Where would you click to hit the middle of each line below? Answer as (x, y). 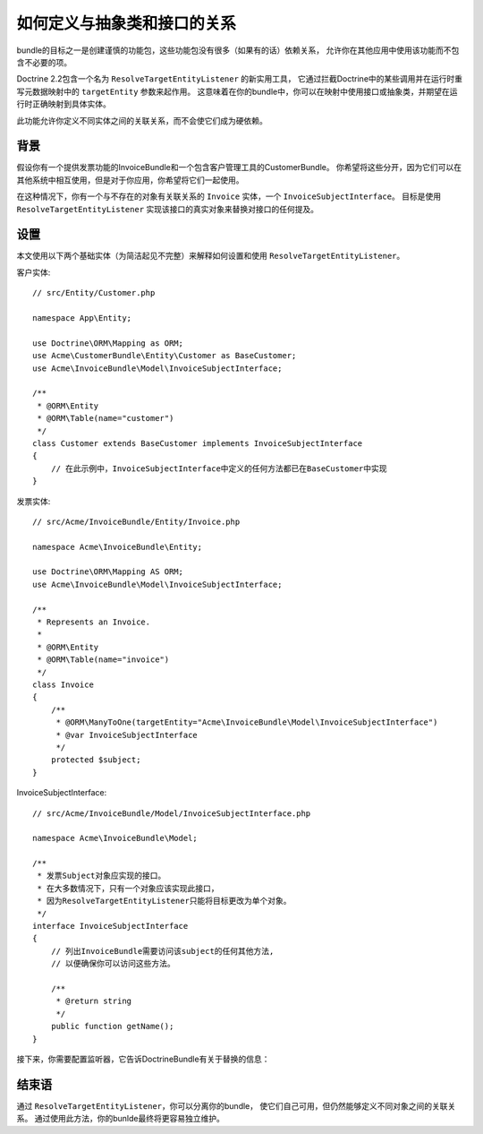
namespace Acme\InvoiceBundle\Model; (115, 838)
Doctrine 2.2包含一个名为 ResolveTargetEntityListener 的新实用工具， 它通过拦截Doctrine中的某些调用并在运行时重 (240, 79)
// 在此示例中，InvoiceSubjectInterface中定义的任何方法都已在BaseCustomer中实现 (219, 468)
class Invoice (63, 684)
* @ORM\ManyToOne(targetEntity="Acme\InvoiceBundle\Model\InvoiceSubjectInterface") (247, 722)
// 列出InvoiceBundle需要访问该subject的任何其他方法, (162, 951)
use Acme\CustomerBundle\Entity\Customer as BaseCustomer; (165, 356)
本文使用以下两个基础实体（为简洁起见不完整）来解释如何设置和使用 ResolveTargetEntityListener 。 (211, 256)
